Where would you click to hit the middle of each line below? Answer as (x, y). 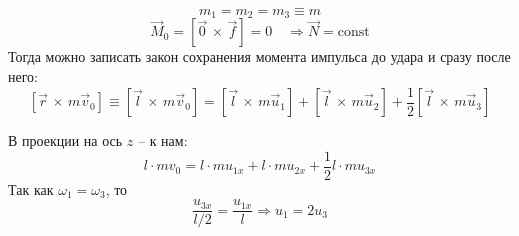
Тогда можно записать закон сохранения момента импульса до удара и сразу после (259, 56)
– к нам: (162, 140)
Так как (31, 188)
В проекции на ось (65, 140)
